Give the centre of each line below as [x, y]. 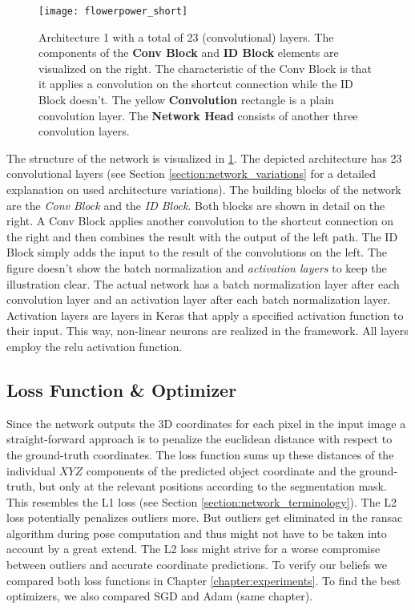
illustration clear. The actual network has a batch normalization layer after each [203, 283]
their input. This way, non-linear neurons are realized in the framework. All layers [207, 331]
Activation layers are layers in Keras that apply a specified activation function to [205, 315]
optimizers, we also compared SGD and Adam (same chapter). [160, 596]
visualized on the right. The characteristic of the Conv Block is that [205, 68]
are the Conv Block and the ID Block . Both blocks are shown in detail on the [196, 205]
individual [31, 470]
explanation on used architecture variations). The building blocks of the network [204, 189]
